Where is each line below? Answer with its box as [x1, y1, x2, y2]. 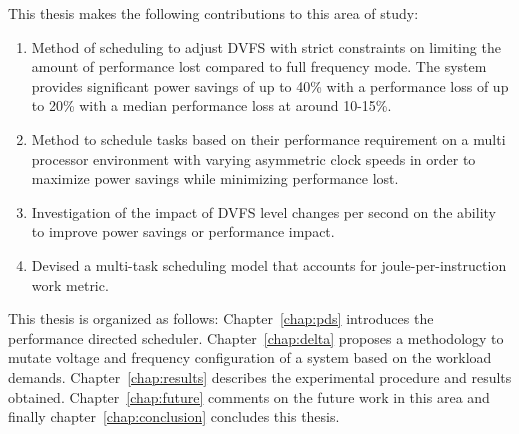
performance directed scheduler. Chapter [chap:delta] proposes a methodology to [8, 327, 504, 348]
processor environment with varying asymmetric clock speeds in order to [31, 148, 476, 169]
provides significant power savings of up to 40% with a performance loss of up [31, 75, 509, 96]
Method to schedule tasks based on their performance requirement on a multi [31, 128, 506, 149]
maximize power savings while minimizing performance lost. [31, 168, 399, 189]
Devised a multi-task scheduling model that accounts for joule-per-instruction [31, 254, 507, 275]
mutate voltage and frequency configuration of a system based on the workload [8, 347, 492, 368]
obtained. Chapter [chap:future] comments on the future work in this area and [8, 386, 490, 407]
